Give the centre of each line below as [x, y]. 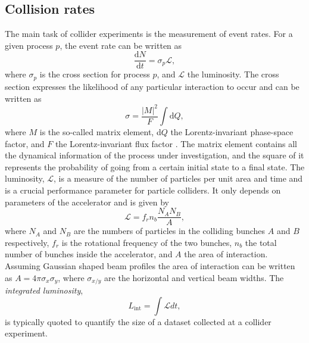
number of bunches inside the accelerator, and [89, 254]
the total [261, 242]
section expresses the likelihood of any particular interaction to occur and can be [152, 86]
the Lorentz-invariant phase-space [232, 132]
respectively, [27, 242]
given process [29, 45]
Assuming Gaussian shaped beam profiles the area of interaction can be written [150, 266]
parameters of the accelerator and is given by [87, 202]
